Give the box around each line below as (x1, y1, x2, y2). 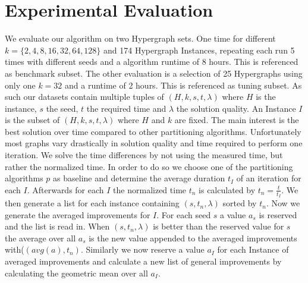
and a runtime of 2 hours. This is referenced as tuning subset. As (65, 78, 302, 91)
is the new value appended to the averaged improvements (89, 231, 297, 244)
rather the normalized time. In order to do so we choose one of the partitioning (5, 160, 293, 172)
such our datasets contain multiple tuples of (5, 90, 164, 103)
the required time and (86, 102, 166, 114)
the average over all (5, 231, 76, 244)
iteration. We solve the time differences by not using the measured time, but (5, 149, 283, 161)
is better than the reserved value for (153, 220, 284, 232)
